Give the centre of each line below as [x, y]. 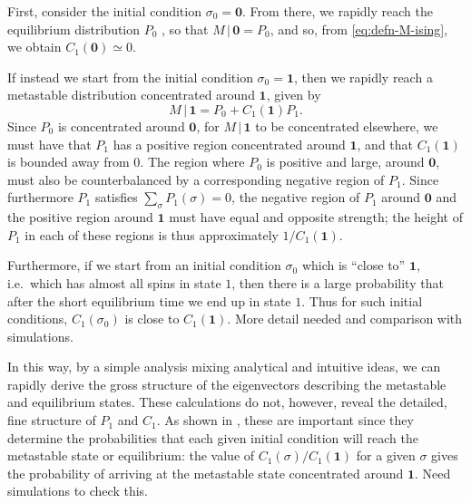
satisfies [116, 197]
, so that [185, 29]
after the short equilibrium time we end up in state [149, 300]
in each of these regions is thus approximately [152, 234]
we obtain [34, 47]
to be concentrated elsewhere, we [347, 126]
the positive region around [80, 217]
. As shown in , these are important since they [285, 420]
